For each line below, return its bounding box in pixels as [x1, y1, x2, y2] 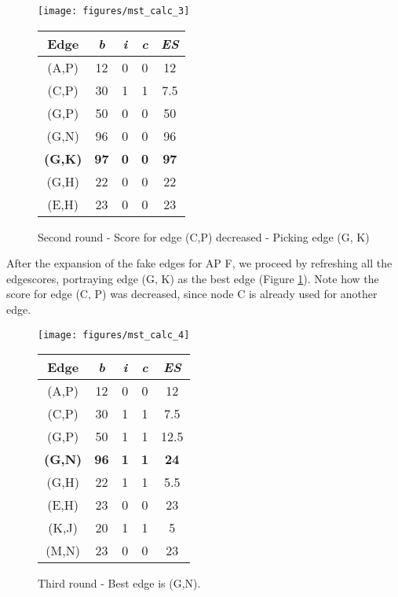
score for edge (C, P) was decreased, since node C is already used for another [6, 286, 378, 302]
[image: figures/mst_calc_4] [38, 329, 190, 341]
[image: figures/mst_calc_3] [38, 6, 190, 17]
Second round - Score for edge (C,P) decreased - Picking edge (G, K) [38, 228, 370, 245]
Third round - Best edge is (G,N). [38, 575, 201, 591]
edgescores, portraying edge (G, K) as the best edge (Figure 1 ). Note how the [6, 270, 379, 286]
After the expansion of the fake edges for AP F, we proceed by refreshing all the [6, 255, 393, 271]
